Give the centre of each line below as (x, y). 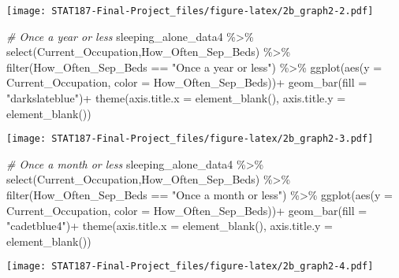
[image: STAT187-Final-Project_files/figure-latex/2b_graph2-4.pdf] (190, 267)
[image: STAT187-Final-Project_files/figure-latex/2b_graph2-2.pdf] (190, 11)
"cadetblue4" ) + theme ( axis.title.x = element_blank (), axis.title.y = (170, 226)
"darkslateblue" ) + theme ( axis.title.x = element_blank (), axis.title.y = (176, 98)
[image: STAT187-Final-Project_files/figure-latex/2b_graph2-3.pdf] (190, 139)
